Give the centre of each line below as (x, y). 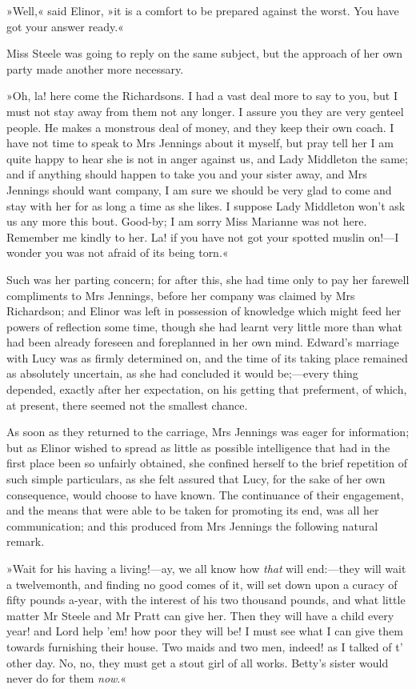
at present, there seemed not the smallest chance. (127, 405)
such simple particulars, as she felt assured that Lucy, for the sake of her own (196, 479)
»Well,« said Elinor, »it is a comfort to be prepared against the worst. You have (203, 10)
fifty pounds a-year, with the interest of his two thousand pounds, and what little (206, 600)
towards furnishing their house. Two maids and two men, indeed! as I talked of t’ (205, 646)
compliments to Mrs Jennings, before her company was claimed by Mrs (181, 295)
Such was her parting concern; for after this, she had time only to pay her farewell (208, 279)
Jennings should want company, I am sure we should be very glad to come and (199, 189)
